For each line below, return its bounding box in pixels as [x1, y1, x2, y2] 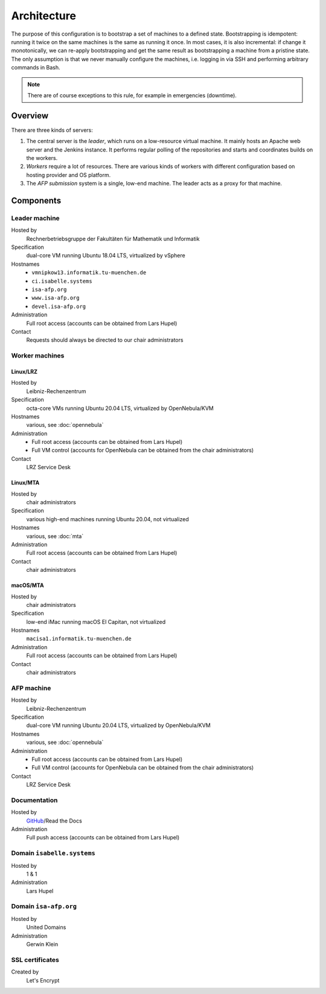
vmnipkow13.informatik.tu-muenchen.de [31, 269, 147, 276]
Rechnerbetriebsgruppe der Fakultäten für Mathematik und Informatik [26, 235, 200, 242]
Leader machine [11, 214, 60, 222]
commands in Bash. [11, 64, 60, 71]
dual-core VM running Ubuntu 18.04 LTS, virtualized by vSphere [26, 252, 185, 259]
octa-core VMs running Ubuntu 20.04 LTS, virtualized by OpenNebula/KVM [26, 405, 214, 412]
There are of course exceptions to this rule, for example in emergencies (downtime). [27, 91, 237, 99]
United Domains [26, 924, 66, 931]
